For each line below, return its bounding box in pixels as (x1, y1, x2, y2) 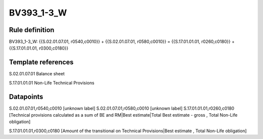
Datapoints (9, 92, 43, 101)
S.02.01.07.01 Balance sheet (9, 71, 65, 77)
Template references (9, 58, 74, 67)
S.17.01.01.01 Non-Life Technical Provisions (9, 80, 94, 86)
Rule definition (9, 26, 55, 34)
